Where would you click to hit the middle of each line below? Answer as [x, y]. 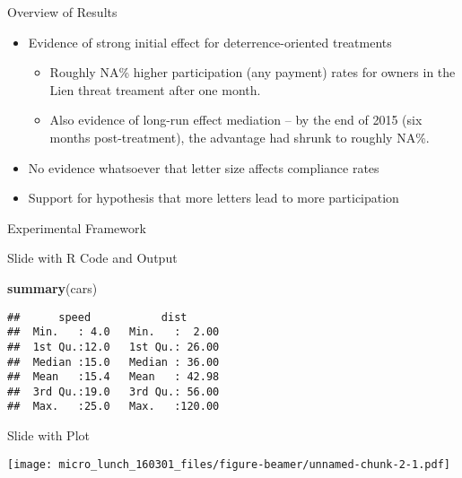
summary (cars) [52, 287]
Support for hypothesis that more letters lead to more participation [214, 198]
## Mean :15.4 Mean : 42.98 [113, 377]
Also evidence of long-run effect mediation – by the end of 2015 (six [236, 120]
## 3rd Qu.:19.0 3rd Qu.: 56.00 [113, 391]
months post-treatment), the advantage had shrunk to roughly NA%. [240, 137]
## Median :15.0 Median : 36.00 [113, 362]
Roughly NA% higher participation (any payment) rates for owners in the [253, 72]
